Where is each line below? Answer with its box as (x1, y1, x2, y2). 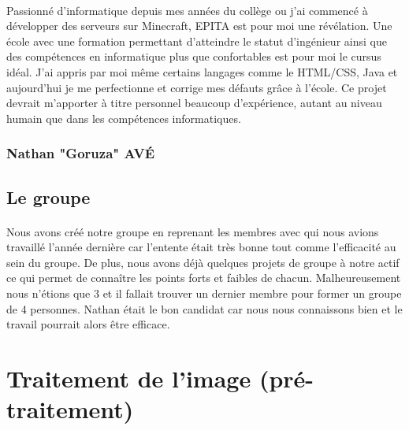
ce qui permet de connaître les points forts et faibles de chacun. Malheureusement (6, 269, 401, 286)
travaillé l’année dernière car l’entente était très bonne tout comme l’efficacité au (6, 239, 396, 255)
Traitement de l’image (6, 361, 251, 394)
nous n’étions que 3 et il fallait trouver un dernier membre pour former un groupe (6, 284, 402, 301)
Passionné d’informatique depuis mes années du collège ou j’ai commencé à (6, 2, 368, 18)
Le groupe (6, 184, 91, 209)
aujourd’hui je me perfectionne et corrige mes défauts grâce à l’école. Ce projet (6, 79, 387, 95)
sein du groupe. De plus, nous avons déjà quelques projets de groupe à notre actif (6, 254, 400, 270)
